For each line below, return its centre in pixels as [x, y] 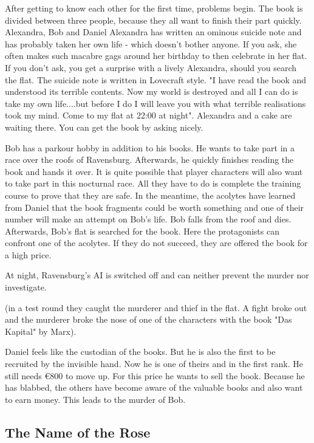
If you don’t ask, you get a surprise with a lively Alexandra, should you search [151, 67]
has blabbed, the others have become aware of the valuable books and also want [154, 387]
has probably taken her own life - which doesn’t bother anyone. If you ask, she [151, 43]
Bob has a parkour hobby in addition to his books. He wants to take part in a [150, 147]
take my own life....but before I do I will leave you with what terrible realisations [155, 103]
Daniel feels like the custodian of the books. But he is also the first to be [140, 352]
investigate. [26, 287]
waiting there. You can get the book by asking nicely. [104, 127]
